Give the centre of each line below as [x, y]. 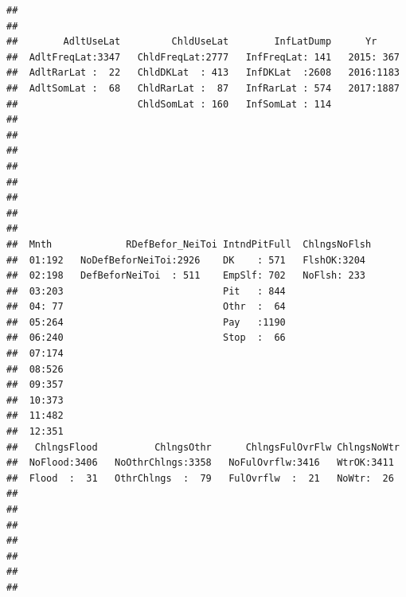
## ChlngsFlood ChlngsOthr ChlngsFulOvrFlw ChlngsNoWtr [203, 447]
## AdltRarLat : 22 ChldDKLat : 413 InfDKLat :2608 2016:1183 [203, 73]
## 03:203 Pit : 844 [146, 291]
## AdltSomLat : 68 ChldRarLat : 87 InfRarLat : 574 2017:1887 [203, 88]
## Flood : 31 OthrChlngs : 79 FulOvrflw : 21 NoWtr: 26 [200, 478]
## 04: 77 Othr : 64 [146, 307]
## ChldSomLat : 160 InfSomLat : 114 [169, 104]
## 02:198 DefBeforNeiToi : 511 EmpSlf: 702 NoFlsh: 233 [186, 276]
